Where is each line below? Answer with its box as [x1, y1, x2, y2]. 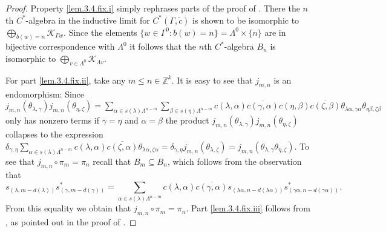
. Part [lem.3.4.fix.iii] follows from [186, 202, 310, 214]
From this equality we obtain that [5, 202, 131, 214]
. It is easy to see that [171, 73, 253, 86]
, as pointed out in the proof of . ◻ [5, 215, 137, 228]
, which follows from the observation [167, 154, 302, 167]
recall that [93, 154, 131, 167]
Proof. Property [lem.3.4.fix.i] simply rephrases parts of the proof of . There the [5, 2, 300, 14]
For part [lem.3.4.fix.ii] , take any [5, 73, 126, 86]
